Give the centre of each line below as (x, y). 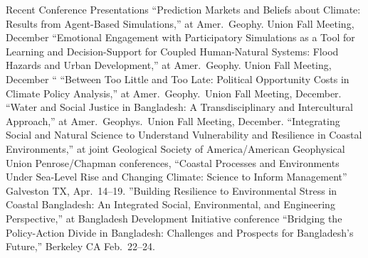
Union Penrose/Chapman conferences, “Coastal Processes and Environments (173, 162)
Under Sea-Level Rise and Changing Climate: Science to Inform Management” (177, 177)
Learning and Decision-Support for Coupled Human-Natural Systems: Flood (172, 51)
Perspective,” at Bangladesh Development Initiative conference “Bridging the (174, 218)
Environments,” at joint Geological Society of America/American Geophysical (175, 148)
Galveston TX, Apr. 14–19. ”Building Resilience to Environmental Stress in (172, 190)
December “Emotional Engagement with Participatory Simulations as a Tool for (180, 37)
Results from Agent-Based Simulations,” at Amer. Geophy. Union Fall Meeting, (180, 23)
